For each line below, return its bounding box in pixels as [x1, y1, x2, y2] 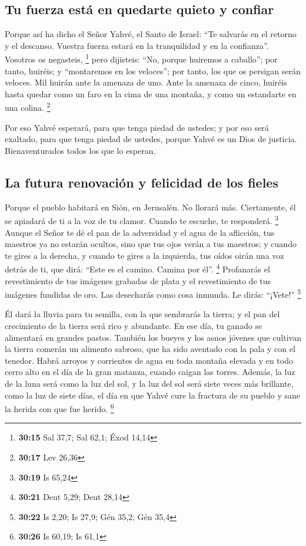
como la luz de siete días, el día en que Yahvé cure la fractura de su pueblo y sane [5, 389, 301, 401]
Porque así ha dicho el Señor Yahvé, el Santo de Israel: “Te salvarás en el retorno [5, 28, 297, 40]
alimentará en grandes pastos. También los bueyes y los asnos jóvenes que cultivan [5, 331, 301, 343]
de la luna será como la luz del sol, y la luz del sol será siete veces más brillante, [5, 377, 294, 389]
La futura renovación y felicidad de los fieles [5, 173, 278, 191]
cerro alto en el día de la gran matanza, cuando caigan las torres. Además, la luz [5, 366, 295, 378]
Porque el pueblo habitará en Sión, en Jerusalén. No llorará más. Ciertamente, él [5, 200, 296, 213]
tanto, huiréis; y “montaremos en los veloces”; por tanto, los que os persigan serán [5, 64, 301, 77]
